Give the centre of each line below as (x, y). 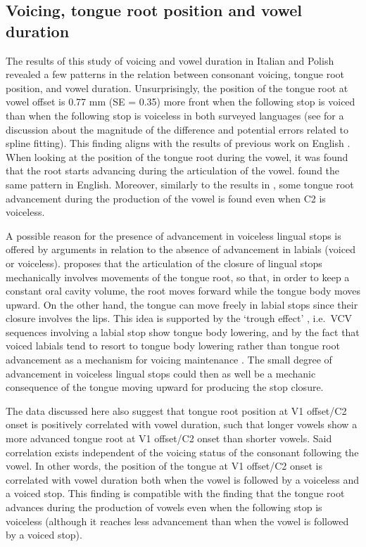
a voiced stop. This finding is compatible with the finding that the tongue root (175, 493)
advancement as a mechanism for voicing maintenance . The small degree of (169, 360)
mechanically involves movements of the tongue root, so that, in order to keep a (178, 277)
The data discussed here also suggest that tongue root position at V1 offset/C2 (176, 410)
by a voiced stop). (44, 535)
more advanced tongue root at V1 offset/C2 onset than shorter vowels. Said (169, 438)
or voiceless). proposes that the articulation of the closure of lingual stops (164, 263)
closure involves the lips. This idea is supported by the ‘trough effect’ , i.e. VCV (179, 318)
